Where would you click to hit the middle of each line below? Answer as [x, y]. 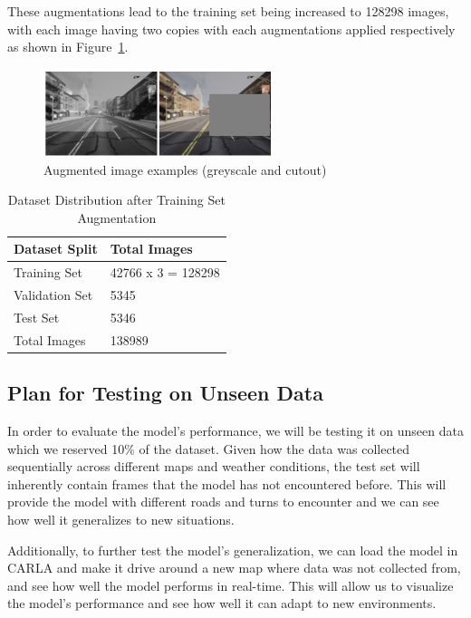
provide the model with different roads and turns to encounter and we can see [223, 502]
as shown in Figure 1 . [68, 47]
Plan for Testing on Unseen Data [165, 393]
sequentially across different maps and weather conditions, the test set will [214, 466]
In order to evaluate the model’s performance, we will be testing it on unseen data [235, 430]
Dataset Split [56, 249]
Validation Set [53, 294]
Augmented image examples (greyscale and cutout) [185, 169]
